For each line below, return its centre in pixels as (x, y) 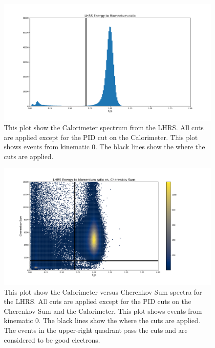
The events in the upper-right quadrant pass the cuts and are (96, 330)
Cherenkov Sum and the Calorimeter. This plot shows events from (103, 311)
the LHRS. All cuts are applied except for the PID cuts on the (97, 301)
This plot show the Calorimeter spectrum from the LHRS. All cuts (104, 128)
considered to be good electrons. (52, 339)
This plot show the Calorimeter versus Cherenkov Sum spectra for (103, 291)
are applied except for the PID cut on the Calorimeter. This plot (101, 137)
